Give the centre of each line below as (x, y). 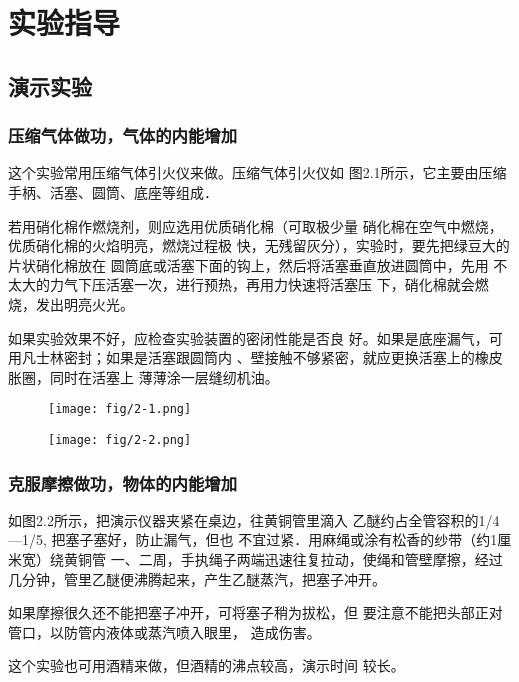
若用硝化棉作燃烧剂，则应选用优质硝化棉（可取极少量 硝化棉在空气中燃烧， (255, 225)
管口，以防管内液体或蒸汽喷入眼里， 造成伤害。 (164, 631)
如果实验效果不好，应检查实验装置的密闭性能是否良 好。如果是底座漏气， (248, 337)
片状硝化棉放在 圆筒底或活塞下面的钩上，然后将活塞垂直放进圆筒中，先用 (248, 264)
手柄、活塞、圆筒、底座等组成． (113, 191)
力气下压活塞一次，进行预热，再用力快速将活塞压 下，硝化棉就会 (262, 284)
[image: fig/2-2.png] (120, 439)
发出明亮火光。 (84, 303)
